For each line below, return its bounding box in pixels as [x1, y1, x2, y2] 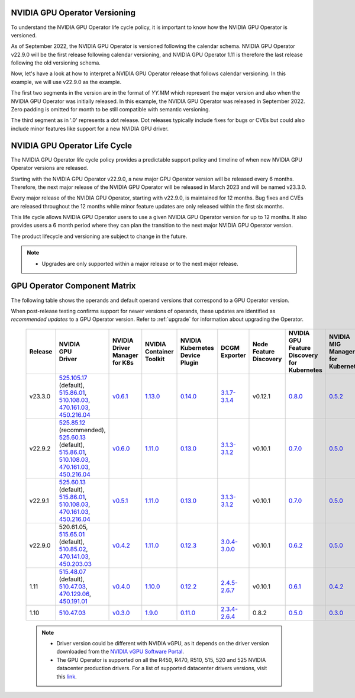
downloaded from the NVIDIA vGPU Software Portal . [56, 648, 185, 655]
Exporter [221, 351, 246, 359]
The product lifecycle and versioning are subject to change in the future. [11, 233, 188, 240]
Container [145, 347, 174, 355]
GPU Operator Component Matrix [11, 281, 136, 291]
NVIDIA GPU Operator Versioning [11, 8, 136, 18]
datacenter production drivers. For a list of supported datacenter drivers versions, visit [56, 665, 267, 672]
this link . [56, 673, 77, 680]
